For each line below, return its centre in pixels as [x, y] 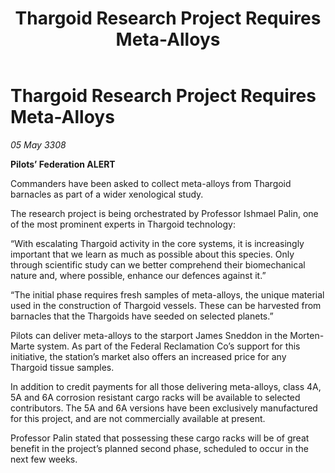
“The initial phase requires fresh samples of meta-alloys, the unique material [167, 294]
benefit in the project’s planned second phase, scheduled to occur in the [159, 448]
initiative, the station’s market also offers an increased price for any [148, 356]
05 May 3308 [38, 144]
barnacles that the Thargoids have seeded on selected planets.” [142, 316]
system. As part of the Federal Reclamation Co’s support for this [168, 346]
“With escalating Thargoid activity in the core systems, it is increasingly [157, 243]
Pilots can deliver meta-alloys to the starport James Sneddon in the [149, 335]
